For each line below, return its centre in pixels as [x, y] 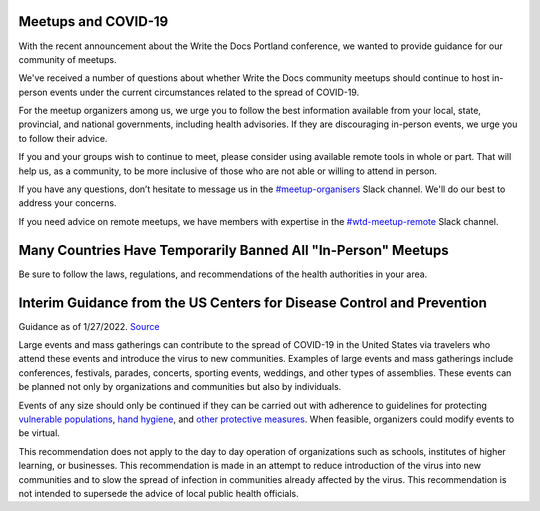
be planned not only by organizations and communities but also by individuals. [180, 387]
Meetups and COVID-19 [93, 21]
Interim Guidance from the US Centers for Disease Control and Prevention [252, 302]
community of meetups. [67, 59]
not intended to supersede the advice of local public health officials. [158, 493]
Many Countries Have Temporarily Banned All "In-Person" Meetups [233, 250]
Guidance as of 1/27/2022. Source [89, 326]
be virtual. [39, 433]
